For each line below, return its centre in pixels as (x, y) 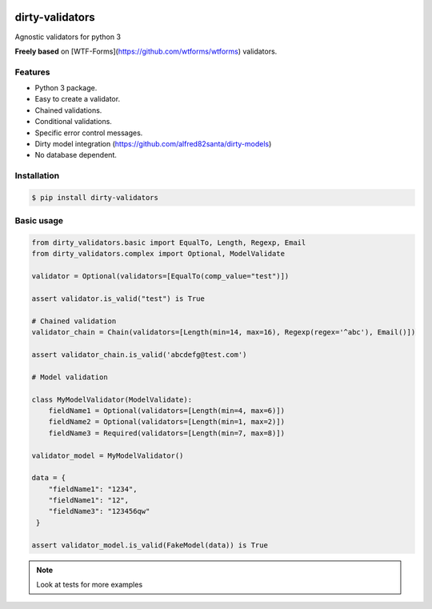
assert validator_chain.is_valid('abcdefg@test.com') (139, 355)
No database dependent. (76, 155)
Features (32, 72)
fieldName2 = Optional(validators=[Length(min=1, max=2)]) (167, 422)
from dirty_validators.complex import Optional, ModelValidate (158, 254)
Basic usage (39, 221)
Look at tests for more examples (90, 585)
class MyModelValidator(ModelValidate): (112, 399)
